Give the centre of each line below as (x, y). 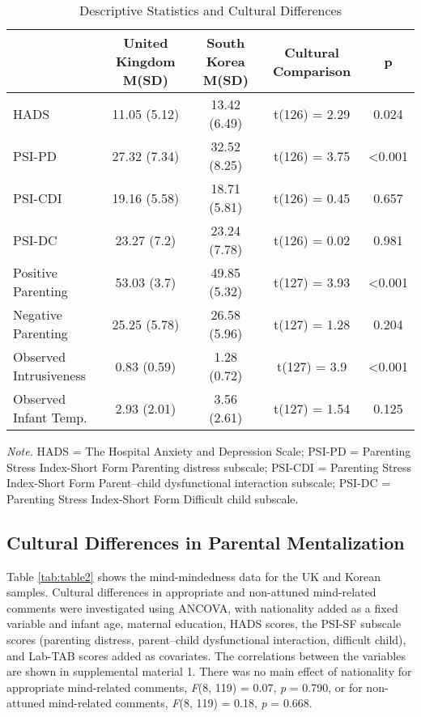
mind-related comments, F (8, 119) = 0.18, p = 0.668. (181, 703)
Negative (38, 314)
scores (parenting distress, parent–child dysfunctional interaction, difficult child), (206, 639)
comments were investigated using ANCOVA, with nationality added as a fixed (202, 607)
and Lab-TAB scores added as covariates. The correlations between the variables (206, 655)
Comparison (312, 70)
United (146, 42)
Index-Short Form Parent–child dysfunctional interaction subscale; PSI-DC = (199, 483)
